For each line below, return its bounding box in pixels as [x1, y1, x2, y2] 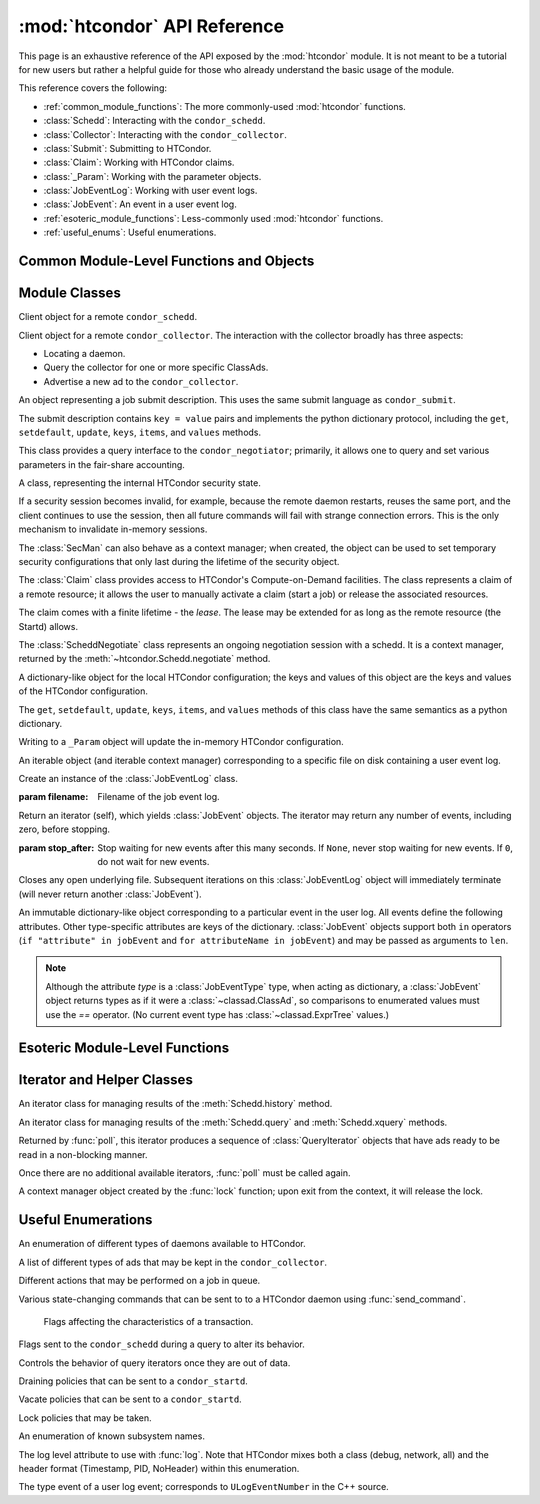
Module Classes [18, 285, 122, 302]
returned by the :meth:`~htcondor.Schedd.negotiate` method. [18, 653, 271, 665]
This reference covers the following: [18, 82, 167, 94]
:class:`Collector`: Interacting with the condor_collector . [43, 128, 287, 140]
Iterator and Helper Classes [18, 1071, 194, 1089]
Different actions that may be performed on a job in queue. [18, 1275, 261, 1287]
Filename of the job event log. [97, 791, 220, 803]
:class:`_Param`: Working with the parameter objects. [43, 170, 262, 182]
